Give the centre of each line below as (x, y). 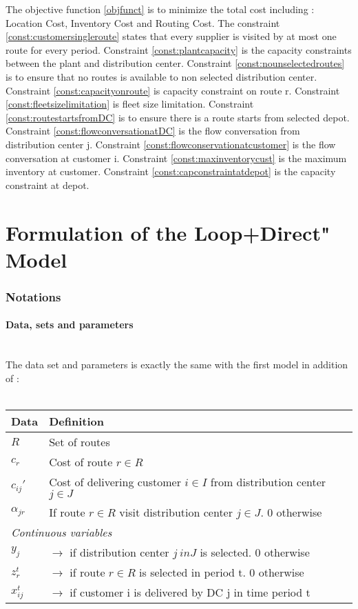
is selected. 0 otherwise (255, 552)
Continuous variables (62, 532)
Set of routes (80, 441)
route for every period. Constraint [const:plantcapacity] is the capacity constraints (179, 49)
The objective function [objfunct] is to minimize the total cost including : (160, 9)
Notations (33, 296)
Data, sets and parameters (70, 325)
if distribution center (119, 552)
